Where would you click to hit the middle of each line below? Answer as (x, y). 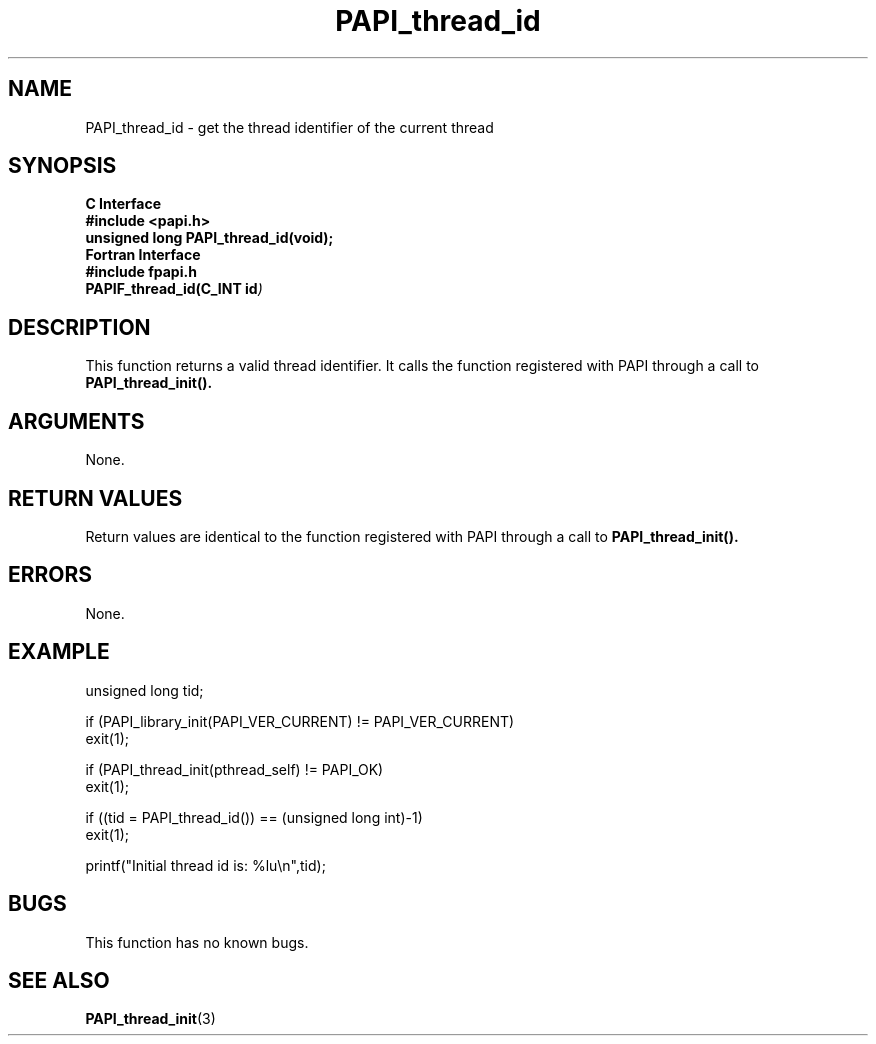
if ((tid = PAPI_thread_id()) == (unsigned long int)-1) (254, 817)
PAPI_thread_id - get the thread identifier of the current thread (289, 127)
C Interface (123, 204)
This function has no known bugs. (197, 942)
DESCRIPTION (79, 327)
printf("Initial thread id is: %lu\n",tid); (205, 865)
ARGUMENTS (76, 421)
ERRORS (50, 575)
